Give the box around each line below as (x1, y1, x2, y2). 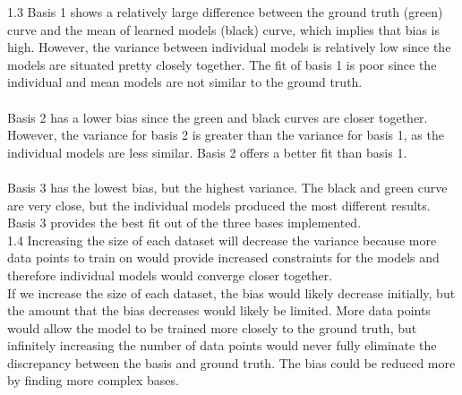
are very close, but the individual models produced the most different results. (7, 195, 431, 214)
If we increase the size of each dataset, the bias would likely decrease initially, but (7, 283, 456, 302)
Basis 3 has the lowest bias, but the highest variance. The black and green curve (7, 177, 448, 196)
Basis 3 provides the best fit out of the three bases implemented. (7, 213, 362, 232)
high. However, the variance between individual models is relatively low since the (7, 38, 451, 56)
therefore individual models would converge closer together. (7, 265, 333, 284)
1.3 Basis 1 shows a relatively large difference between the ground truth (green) (7, 3, 443, 21)
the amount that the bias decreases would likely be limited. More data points (7, 301, 431, 320)
